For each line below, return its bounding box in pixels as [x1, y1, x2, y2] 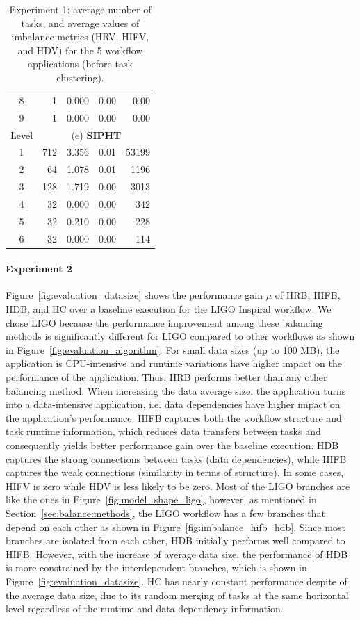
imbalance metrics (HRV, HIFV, [11, 29, 149, 44]
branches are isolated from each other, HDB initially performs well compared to [6, 533, 345, 548]
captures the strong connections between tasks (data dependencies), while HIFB [6, 451, 347, 466]
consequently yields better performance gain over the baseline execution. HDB [6, 437, 339, 452]
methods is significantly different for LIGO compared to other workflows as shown [6, 329, 355, 343]
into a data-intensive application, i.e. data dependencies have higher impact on [6, 397, 341, 411]
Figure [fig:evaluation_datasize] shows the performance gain [6, 288, 263, 302]
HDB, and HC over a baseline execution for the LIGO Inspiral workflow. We [6, 302, 332, 316]
